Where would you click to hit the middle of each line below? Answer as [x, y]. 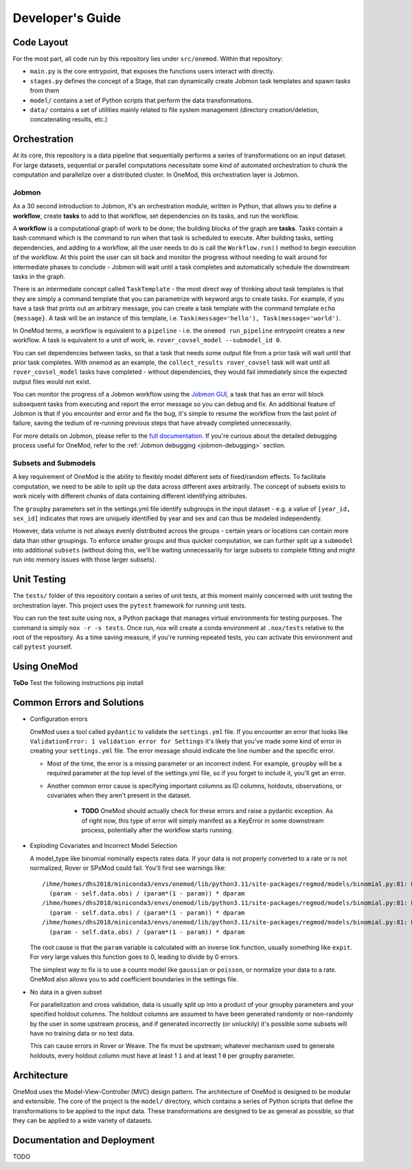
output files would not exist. [52, 381]
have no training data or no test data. [82, 1034]
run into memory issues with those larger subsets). [84, 559]
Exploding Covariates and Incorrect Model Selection [104, 846]
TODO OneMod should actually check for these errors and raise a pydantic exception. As [207, 811]
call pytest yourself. [43, 647]
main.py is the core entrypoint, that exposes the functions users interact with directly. [152, 71]
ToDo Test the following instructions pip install [78, 683]
